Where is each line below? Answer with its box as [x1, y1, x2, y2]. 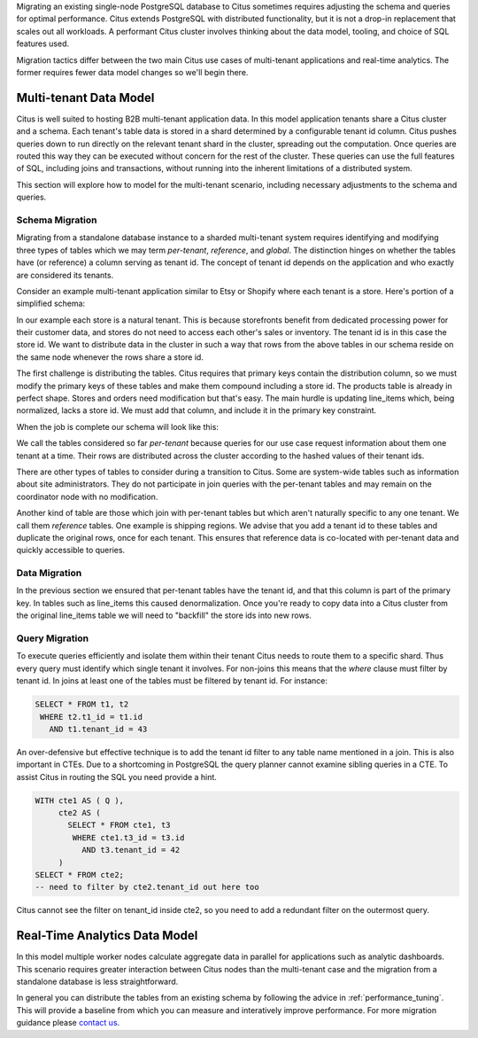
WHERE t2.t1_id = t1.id [40, 712, 143, 722]
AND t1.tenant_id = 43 [49, 723, 148, 734]
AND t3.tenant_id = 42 [81, 845, 181, 855]
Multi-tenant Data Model [16, 90, 155, 105]
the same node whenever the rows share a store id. [16, 351, 204, 363]
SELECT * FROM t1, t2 [35, 699, 129, 709]
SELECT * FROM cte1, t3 [67, 820, 172, 831]
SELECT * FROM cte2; [35, 870, 124, 880]
